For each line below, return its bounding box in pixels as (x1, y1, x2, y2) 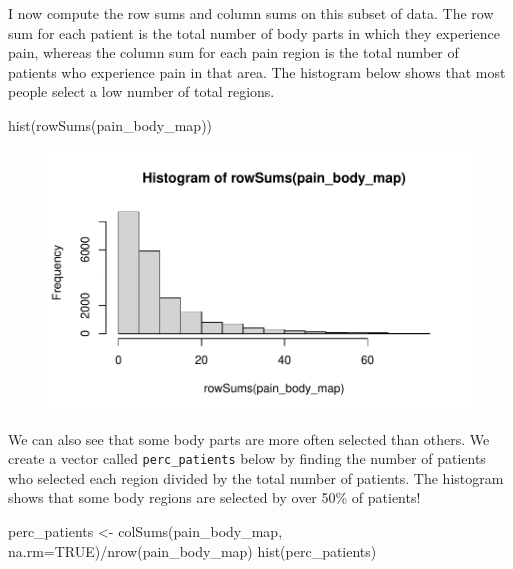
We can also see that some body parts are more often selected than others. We (8, 428, 490, 449)
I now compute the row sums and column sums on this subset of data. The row (8, 3, 494, 23)
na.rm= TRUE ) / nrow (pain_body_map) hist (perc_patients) (8, 540, 377, 561)
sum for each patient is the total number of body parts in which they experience (8, 22, 500, 43)
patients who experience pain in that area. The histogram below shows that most (8, 61, 506, 82)
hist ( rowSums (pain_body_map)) (8, 114, 213, 135)
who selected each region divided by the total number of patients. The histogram (8, 467, 504, 488)
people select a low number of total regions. (8, 81, 275, 102)
